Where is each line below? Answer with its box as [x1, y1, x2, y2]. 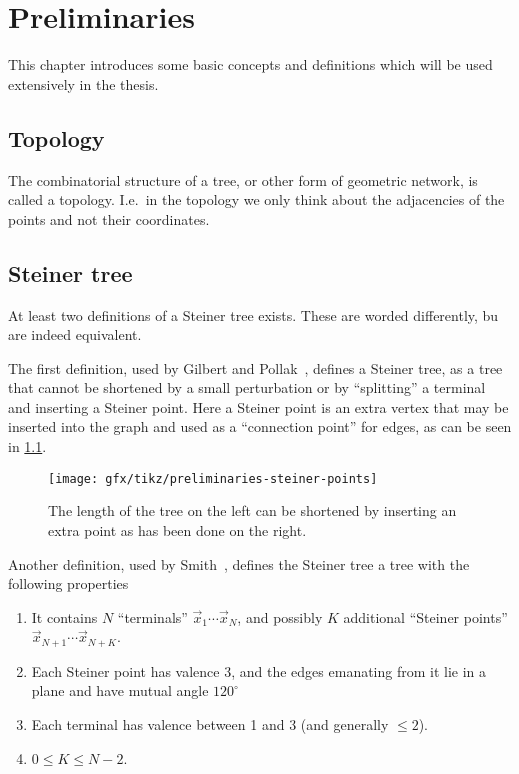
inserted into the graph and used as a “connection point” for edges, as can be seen [8, 416, 512, 437]
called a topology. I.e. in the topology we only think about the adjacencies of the [8, 189, 505, 210]
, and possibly [237, 606, 323, 627]
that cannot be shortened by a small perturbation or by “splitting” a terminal [8, 377, 486, 398]
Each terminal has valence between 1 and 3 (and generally [31, 713, 389, 734]
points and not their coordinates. [8, 208, 210, 229]
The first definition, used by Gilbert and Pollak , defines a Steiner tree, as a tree [8, 357, 503, 378]
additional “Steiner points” [343, 606, 508, 627]
